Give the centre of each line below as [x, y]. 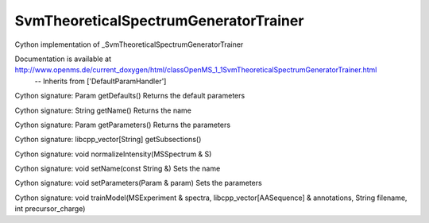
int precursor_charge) [50, 209]
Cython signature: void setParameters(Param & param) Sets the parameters [138, 183]
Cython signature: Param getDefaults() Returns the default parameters [130, 96]
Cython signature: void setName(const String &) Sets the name [118, 169]
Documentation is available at [63, 59]
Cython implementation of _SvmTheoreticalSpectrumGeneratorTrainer [129, 44]
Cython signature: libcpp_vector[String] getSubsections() [108, 140]
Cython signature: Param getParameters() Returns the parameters [122, 125]
